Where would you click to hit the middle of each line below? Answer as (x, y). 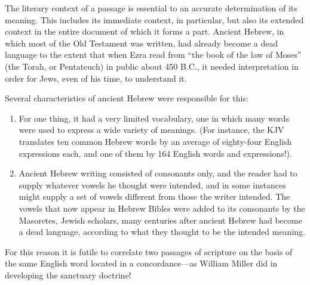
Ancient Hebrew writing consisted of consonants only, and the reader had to (158, 173)
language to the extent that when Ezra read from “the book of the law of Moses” (153, 55)
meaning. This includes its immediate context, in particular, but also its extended (154, 19)
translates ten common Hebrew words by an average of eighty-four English (155, 141)
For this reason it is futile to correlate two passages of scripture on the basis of (149, 251)
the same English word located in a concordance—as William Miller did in (141, 263)
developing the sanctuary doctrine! (68, 275)
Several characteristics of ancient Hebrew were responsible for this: (127, 98)
